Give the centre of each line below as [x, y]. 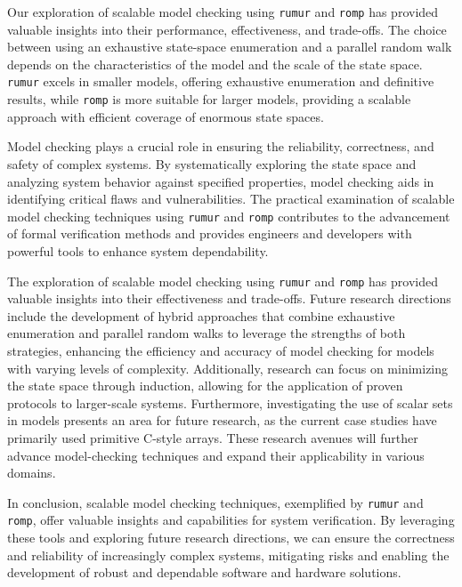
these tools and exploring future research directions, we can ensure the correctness [231, 538]
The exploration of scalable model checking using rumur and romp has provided [223, 281]
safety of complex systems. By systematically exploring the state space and [212, 163]
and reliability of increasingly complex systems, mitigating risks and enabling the [228, 555]
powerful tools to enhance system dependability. [138, 250]
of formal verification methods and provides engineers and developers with [210, 233]
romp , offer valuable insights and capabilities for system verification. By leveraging [231, 520]
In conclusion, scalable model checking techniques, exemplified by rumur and [215, 502]
